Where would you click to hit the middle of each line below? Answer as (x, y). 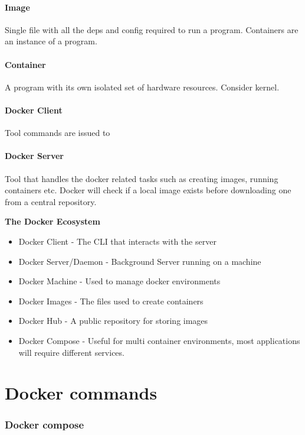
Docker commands (81, 393)
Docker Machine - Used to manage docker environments (119, 281)
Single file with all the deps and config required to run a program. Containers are (152, 29)
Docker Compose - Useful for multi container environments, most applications (159, 340)
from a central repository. (51, 201)
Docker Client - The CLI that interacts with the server (117, 241)
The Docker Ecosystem (53, 221)
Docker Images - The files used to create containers (111, 301)
